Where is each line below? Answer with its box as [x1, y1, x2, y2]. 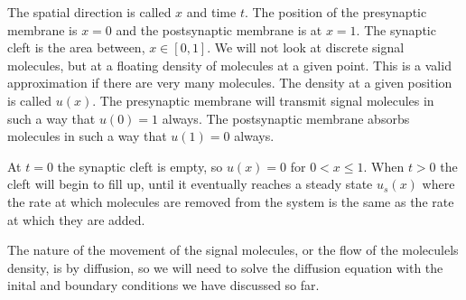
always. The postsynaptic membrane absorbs [162, 108, 410, 127]
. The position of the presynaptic [244, 3, 427, 21]
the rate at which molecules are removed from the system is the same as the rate [7, 192, 454, 211]
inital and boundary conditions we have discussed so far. [7, 276, 320, 295]
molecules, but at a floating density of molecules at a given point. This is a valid [7, 55, 452, 74]
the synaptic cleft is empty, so [57, 156, 223, 175]
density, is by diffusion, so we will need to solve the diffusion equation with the [7, 258, 443, 277]
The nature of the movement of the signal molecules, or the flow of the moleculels [7, 240, 459, 259]
